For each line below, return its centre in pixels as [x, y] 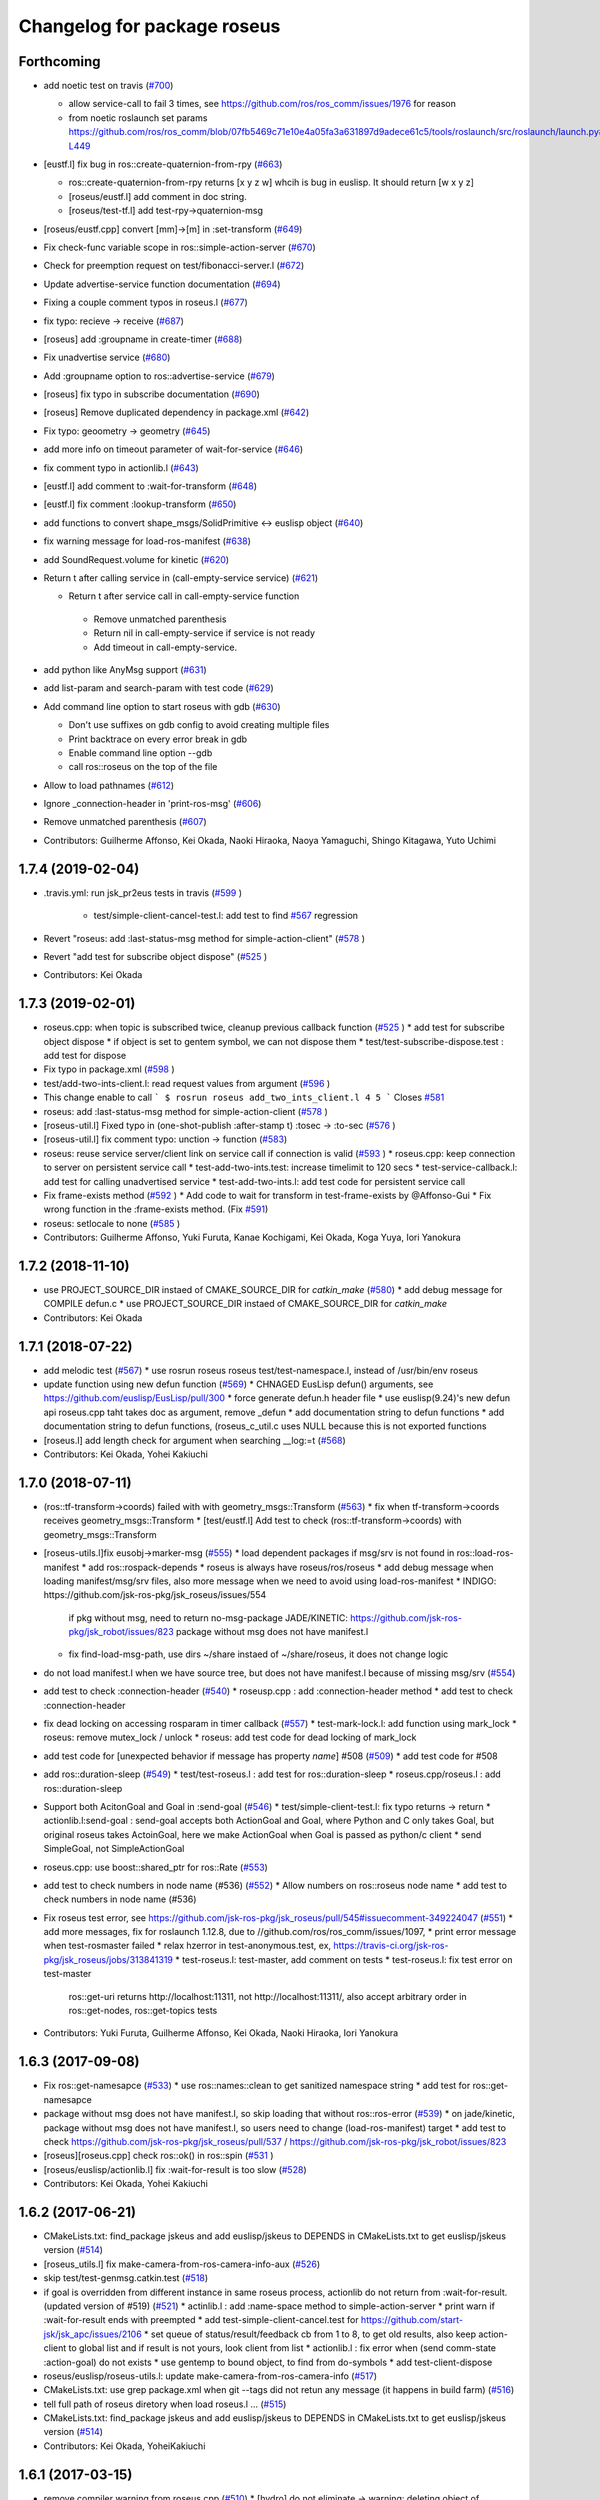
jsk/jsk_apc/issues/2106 [92, 2334]
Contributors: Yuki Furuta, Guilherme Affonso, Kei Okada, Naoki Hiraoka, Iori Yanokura [221, 2033]
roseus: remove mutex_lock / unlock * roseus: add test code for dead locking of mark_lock [230, 1737]
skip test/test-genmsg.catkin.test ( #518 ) [126, 2278]
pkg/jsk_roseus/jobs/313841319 [108, 1959]
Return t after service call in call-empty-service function [184, 596]
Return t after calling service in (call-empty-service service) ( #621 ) [181, 578]
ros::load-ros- [485, 1553]
